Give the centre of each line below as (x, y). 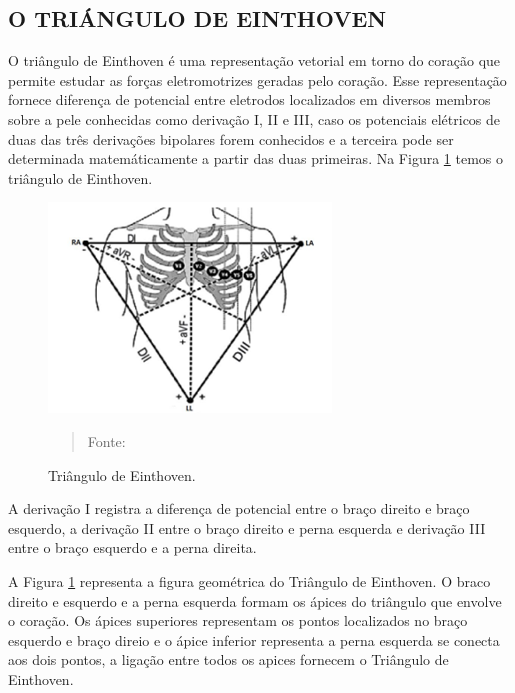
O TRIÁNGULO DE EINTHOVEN (197, 18)
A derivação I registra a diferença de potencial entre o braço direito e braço (239, 508)
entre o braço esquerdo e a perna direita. (132, 547)
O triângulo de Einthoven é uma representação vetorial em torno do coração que (254, 60)
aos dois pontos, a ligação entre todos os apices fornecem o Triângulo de (228, 659)
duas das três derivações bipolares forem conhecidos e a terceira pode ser (231, 138)
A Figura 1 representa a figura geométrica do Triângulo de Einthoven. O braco (249, 580)
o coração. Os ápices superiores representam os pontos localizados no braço (238, 620)
